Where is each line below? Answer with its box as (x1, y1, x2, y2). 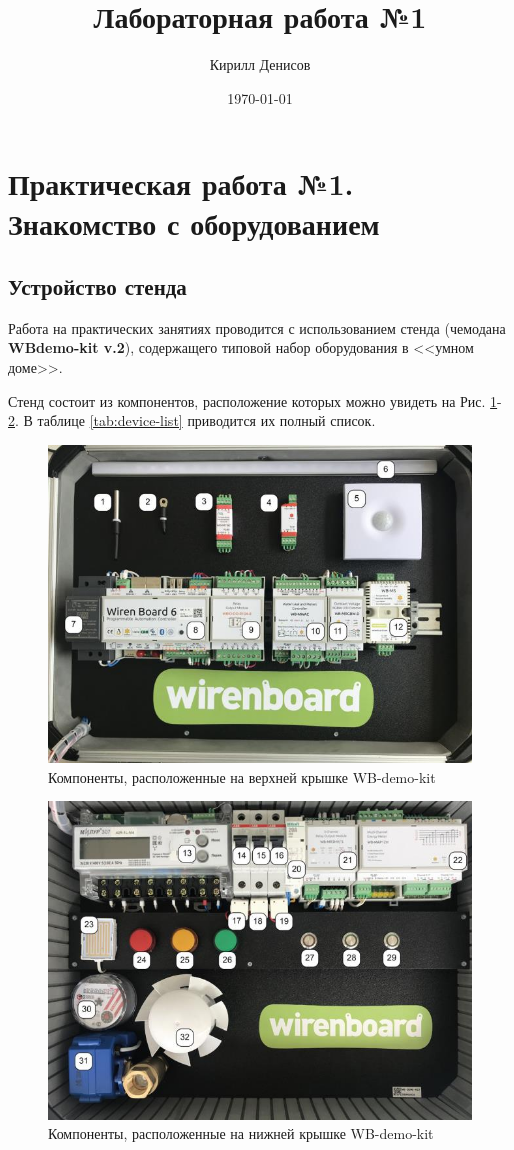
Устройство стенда (8, 271, 187, 302)
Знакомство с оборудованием (8, 202, 380, 243)
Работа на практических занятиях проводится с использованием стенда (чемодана (8, 317, 506, 338)
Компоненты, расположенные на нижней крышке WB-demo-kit (48, 1123, 434, 1144)
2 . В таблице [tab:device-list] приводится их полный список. (8, 410, 376, 431)
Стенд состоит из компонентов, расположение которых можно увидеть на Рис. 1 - (8, 390, 502, 411)
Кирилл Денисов (209, 54, 311, 75)
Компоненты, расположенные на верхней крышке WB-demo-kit (48, 766, 436, 787)
